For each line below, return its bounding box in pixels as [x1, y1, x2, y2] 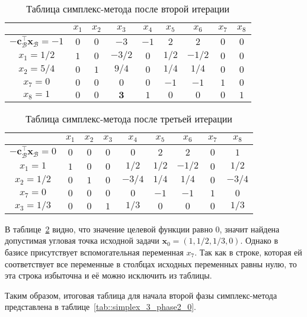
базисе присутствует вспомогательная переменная [5, 245, 184, 258]
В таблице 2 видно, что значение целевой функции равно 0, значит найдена [5, 222, 280, 235]
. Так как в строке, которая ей [194, 245, 302, 258]
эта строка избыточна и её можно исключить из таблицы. [5, 269, 212, 282]
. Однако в [240, 234, 279, 247]
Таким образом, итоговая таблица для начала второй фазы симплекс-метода [5, 289, 277, 301]
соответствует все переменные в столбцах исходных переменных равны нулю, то [5, 257, 297, 270]
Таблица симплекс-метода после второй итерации [26, 2, 230, 15]
